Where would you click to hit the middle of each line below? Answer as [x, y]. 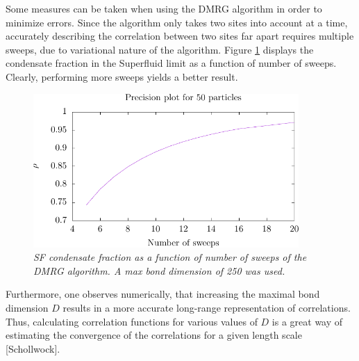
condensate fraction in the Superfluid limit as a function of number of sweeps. [171, 63]
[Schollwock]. [33, 348]
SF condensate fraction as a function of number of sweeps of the [170, 257]
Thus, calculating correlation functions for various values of [132, 321]
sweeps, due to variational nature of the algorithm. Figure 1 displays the [160, 49]
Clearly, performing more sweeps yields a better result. [122, 76]
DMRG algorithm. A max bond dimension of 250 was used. [159, 270]
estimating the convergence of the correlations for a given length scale [154, 335]
